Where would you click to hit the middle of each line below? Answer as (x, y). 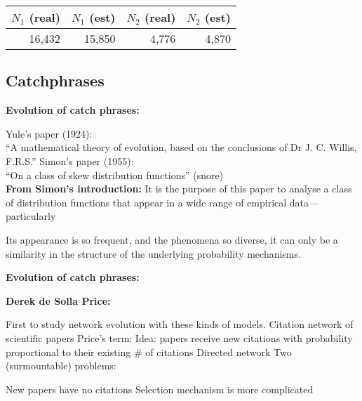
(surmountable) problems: (61, 366)
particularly (31, 216)
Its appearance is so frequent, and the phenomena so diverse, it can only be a (172, 239)
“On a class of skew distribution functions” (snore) (115, 175)
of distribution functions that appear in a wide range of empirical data (157, 202)
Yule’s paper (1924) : (49, 133)
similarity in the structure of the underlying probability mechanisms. (153, 253)
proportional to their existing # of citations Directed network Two (149, 351)
